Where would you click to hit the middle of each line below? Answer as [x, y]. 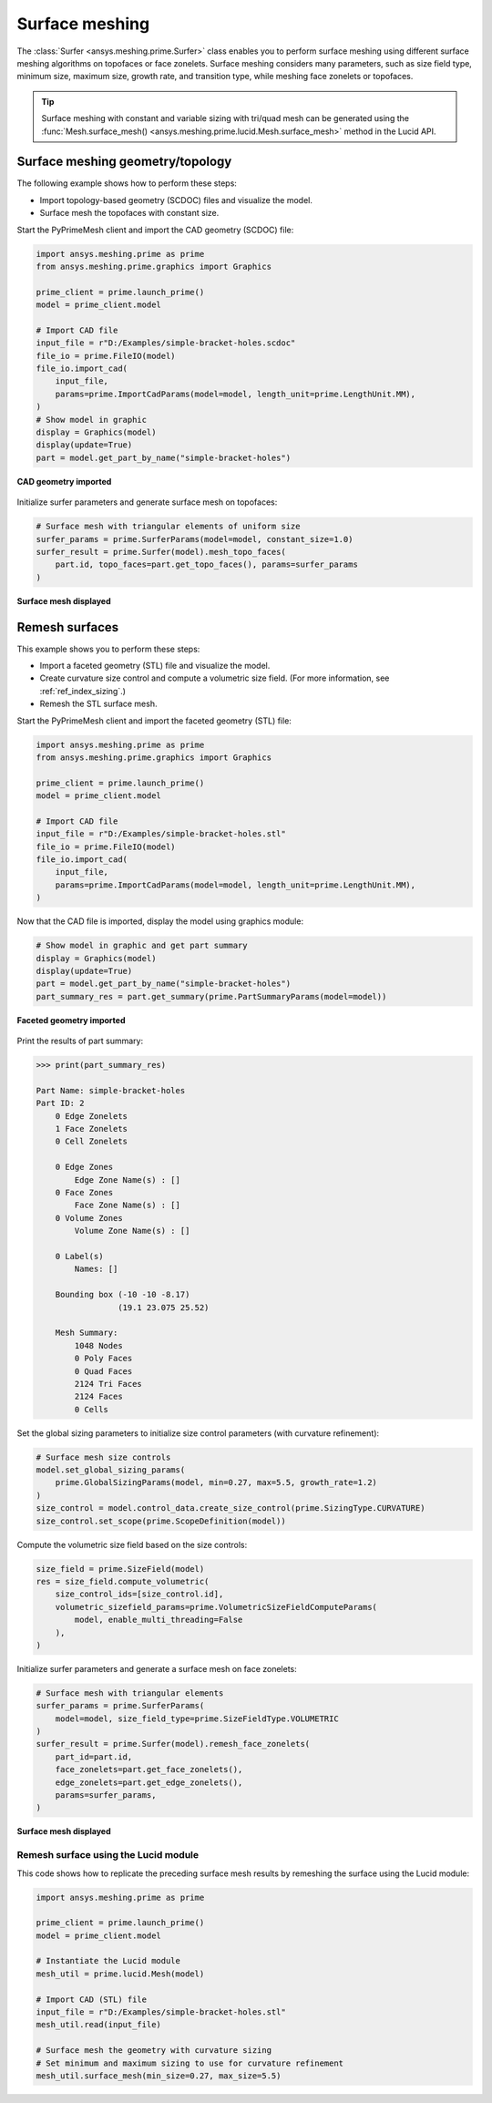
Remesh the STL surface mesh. [98, 704]
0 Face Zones [84, 1193]
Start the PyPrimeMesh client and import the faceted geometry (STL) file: [154, 721]
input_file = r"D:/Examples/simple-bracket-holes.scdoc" [166, 343]
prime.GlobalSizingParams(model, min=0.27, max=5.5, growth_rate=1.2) [216, 1482]
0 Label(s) [79, 1256]
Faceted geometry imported [71, 1020]
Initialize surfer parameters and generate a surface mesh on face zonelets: [157, 1668]
